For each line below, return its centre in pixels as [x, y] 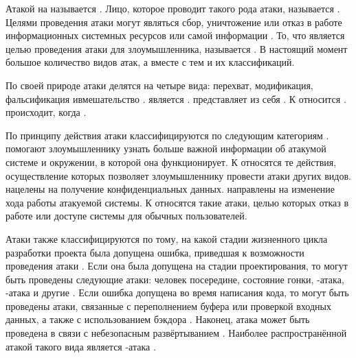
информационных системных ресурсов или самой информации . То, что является [175, 35]
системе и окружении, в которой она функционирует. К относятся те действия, [171, 162]
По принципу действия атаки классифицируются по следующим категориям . [167, 135]
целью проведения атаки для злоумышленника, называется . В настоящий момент [177, 48]
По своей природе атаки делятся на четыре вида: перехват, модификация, [159, 85]
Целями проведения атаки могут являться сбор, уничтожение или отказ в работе [174, 22]
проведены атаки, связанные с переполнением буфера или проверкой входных [168, 306]
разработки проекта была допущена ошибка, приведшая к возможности [155, 252]
